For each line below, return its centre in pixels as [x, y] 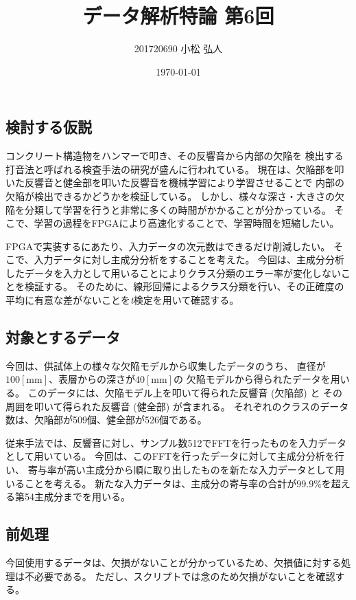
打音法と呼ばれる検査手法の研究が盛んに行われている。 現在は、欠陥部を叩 [175, 169]
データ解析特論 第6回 [178, 15]
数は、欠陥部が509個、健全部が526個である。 [106, 420]
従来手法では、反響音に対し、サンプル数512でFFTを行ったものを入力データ [176, 442]
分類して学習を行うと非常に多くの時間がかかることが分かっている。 [178, 209]
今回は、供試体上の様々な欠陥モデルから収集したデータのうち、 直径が [166, 365]
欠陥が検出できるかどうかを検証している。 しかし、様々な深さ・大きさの [170, 196]
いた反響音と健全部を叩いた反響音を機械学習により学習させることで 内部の [175, 182]
